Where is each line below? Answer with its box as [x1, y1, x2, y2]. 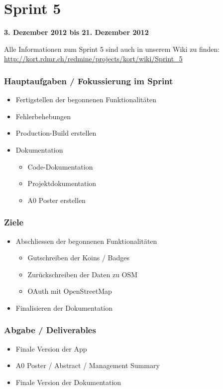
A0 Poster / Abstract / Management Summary [15, 360, 160, 371]
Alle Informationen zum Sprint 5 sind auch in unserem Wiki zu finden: [4, 43, 220, 54]
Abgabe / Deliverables [4, 324, 96, 336]
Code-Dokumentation [27, 161, 93, 172]
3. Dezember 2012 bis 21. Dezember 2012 [4, 27, 149, 37]
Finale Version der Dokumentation [15, 377, 121, 387]
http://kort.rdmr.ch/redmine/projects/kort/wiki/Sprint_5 [4, 53, 183, 64]
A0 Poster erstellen [27, 194, 86, 205]
